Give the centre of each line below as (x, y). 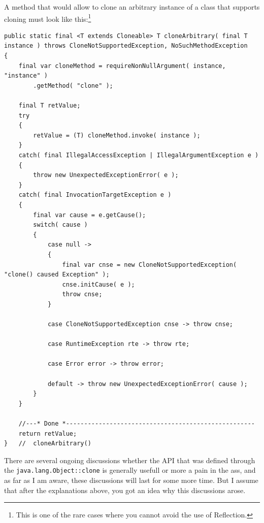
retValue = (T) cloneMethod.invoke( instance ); (117, 135)
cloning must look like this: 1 (48, 18)
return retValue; (48, 433)
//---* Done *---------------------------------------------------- (137, 424)
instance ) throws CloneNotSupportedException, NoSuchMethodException (126, 46)
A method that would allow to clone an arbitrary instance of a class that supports (132, 7)
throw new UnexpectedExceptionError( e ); (106, 175)
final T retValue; (49, 106)
